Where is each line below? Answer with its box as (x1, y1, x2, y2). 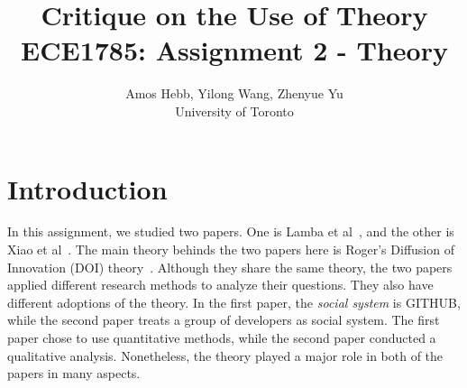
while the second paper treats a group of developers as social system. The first (7, 310, 440, 329)
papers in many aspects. (7, 364, 141, 383)
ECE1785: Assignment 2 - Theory (21, 32, 448, 69)
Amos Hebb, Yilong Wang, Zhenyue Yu (125, 84, 343, 103)
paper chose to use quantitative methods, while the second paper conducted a (7, 328, 436, 346)
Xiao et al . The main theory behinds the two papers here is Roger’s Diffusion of (7, 240, 454, 259)
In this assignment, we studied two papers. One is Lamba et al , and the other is (7, 222, 454, 241)
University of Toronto (175, 101, 294, 120)
